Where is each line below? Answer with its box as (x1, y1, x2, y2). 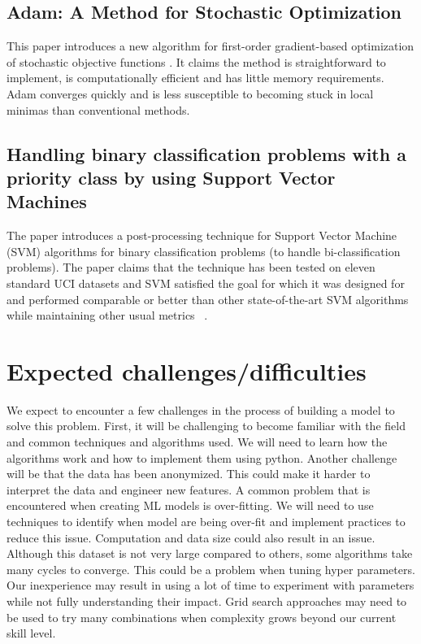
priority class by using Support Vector (7, 164, 336, 189)
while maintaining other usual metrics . (7, 307, 208, 324)
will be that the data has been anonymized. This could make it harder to (7, 465, 371, 482)
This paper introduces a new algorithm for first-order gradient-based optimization (7, 37, 414, 54)
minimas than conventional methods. (7, 101, 190, 118)
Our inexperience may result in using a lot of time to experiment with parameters (7, 577, 414, 594)
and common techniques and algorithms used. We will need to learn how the (7, 433, 388, 450)
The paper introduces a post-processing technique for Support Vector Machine (7, 227, 397, 244)
